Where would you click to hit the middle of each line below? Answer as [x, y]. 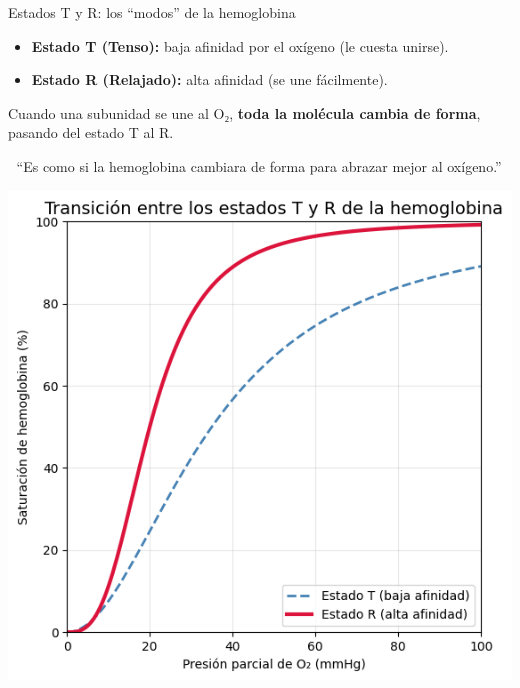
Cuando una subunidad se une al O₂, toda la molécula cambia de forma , [244, 112]
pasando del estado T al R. [91, 132]
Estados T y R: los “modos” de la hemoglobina [152, 12]
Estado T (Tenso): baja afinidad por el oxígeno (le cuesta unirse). [240, 45]
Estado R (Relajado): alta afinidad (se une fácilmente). [209, 79]
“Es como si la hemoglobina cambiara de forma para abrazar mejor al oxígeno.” [259, 165]
